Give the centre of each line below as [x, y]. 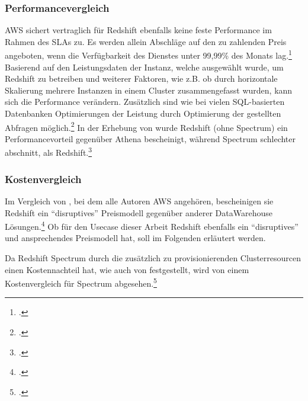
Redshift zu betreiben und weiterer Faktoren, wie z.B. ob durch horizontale [141, 78]
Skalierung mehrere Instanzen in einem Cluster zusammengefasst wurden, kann [149, 90]
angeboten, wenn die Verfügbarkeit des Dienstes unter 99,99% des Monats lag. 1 [148, 54]
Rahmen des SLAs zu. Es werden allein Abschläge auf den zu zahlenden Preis [146, 41]
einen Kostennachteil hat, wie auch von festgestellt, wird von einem [127, 269]
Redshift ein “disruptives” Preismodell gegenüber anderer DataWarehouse [139, 212]
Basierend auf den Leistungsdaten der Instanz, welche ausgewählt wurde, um [144, 67]
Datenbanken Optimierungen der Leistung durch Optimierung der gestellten [143, 113]
